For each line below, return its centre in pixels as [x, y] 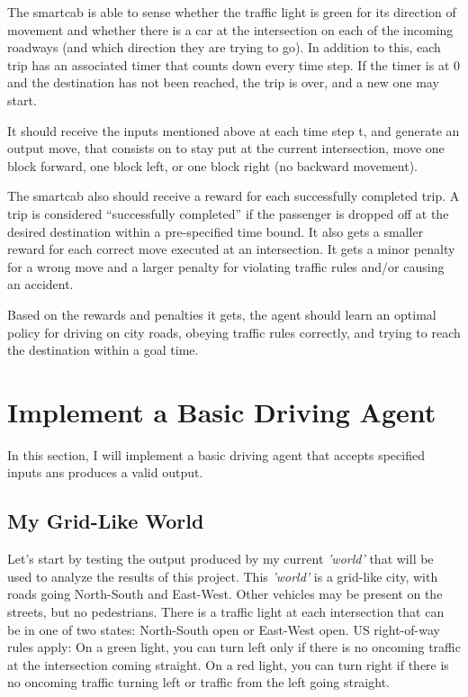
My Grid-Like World [106, 521]
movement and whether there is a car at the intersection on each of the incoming [230, 29]
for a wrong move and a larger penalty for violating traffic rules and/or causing [226, 266]
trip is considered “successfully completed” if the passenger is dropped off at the [228, 213]
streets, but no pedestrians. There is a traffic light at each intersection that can [226, 611]
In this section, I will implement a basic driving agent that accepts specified [216, 454]
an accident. [40, 284]
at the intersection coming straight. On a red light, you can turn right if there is [228, 664]
